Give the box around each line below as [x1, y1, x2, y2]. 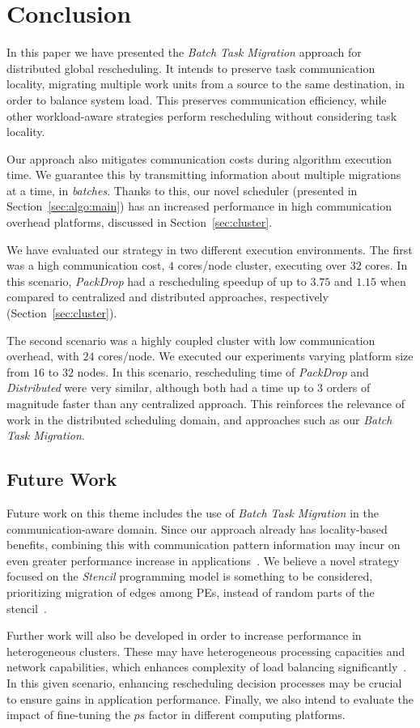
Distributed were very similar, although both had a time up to [6, 379, 314, 396]
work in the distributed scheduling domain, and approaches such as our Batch [6, 411, 392, 428]
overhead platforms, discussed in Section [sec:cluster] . [6, 214, 273, 231]
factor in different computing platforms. [148, 706, 346, 723]
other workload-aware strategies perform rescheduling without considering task [6, 107, 397, 124]
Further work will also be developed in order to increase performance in [6, 627, 362, 644]
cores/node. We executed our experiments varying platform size [98, 347, 414, 364]
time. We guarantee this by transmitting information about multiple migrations [6, 166, 401, 183]
